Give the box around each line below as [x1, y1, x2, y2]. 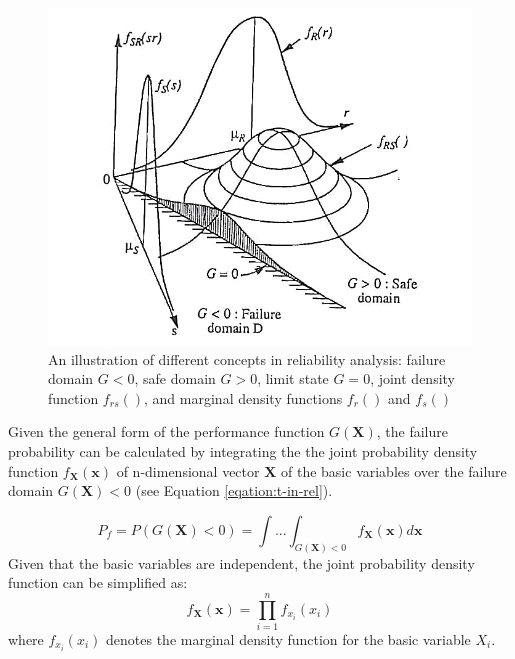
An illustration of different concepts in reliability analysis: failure [48, 348, 446, 369]
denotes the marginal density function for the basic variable [106, 629, 471, 650]
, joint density [370, 368, 456, 389]
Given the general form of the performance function [8, 421, 325, 442]
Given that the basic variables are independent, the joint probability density [8, 552, 475, 573]
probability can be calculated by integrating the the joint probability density [8, 441, 478, 462]
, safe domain [134, 368, 216, 389]
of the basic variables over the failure [281, 460, 507, 481]
